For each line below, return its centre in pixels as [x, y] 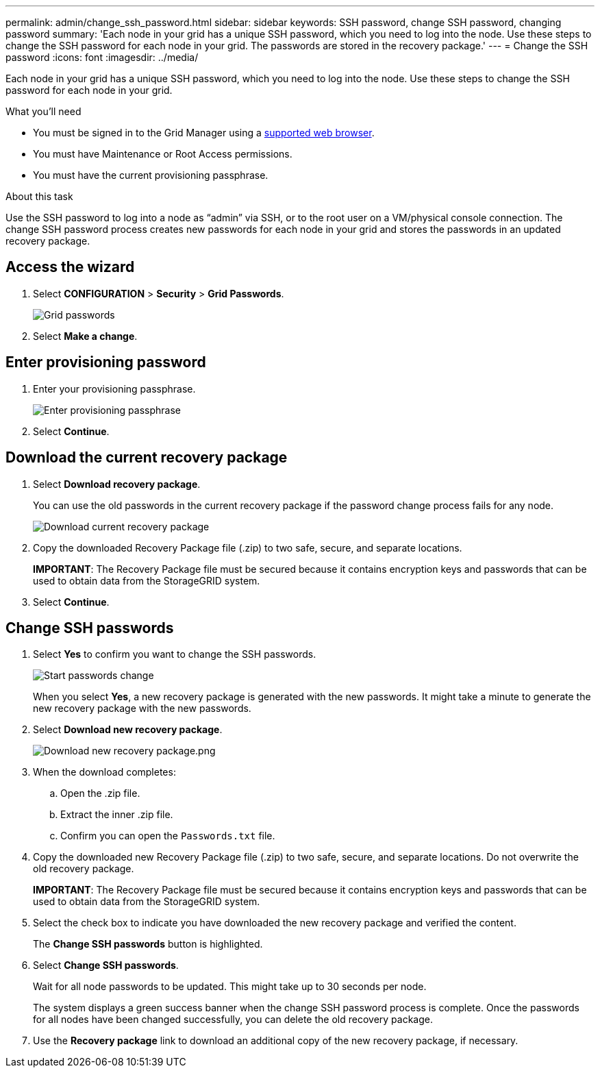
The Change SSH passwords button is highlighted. [148, 944]
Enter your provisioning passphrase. [114, 388]
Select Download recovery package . [117, 484]
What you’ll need [43, 111]
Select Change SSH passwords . [106, 965]
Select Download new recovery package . [128, 730]
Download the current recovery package [147, 458]
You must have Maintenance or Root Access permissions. [163, 154]
